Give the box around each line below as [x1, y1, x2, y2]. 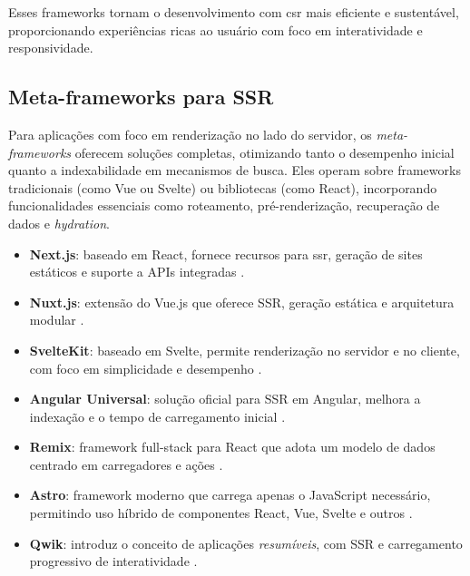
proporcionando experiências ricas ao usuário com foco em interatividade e [8, 20, 423, 39]
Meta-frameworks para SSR [8, 83, 274, 111]
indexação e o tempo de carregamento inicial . [29, 406, 286, 425]
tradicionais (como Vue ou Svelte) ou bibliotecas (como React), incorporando [8, 178, 437, 197]
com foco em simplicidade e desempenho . [29, 358, 262, 377]
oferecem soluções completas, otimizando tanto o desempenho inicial [74, 142, 455, 161]
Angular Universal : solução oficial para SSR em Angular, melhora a [29, 389, 421, 408]
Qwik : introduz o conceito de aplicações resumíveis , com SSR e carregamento [29, 533, 463, 552]
